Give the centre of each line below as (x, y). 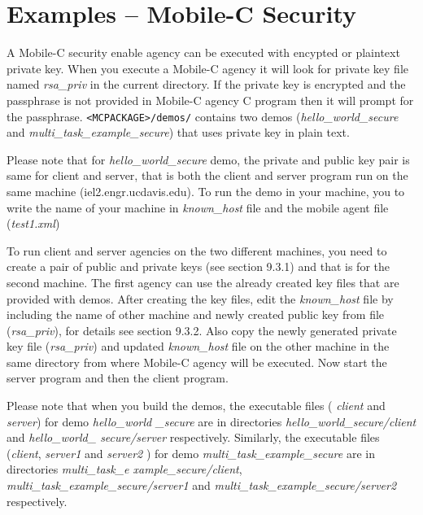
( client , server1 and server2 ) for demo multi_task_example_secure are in (191, 453)
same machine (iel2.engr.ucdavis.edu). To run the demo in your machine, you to (206, 191)
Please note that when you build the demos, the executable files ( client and (196, 406)
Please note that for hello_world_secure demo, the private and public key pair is (208, 159)
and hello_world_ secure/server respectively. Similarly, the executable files (193, 437)
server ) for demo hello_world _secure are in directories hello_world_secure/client (211, 421)
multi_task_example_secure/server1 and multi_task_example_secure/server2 (202, 485)
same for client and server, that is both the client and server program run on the (207, 175)
